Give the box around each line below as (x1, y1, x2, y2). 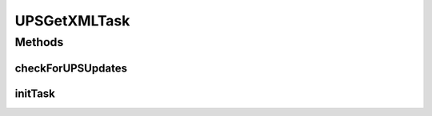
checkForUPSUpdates (14, 61, 128, 75)
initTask (14, 87, 56, 100)
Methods (14, 35, 64, 49)
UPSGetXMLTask (14, 12, 130, 29)
